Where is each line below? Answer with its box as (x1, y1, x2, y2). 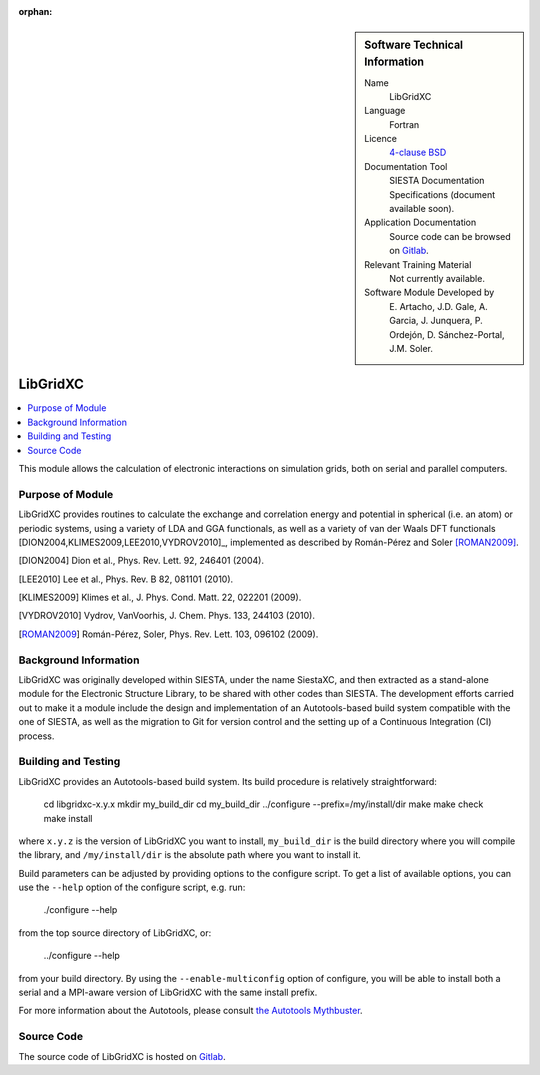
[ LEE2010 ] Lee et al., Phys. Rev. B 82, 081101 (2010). (18, 573, 234, 585)
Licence (364, 133, 397, 145)
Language (364, 105, 406, 117)
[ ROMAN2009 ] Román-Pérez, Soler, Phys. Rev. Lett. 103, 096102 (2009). (18, 628, 319, 640)
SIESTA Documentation (389, 175, 485, 187)
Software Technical (364, 38, 464, 52)
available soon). (389, 203, 455, 215)
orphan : (18, 6, 53, 17)
